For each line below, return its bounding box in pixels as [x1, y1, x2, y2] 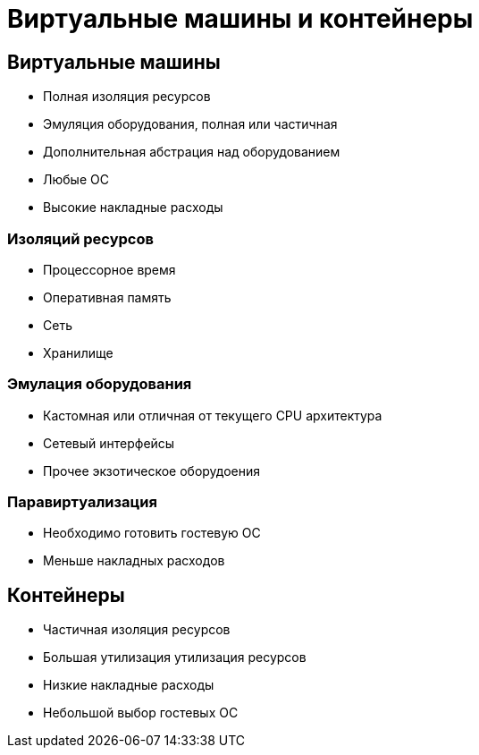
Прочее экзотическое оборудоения [43, 462, 261, 479]
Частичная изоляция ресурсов [43, 622, 231, 638]
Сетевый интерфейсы [43, 435, 175, 451]
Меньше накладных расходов [43, 553, 225, 569]
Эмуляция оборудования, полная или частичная [43, 116, 338, 132]
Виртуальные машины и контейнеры [7, 4, 474, 34]
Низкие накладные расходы [43, 677, 214, 693]
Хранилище [43, 344, 113, 361]
